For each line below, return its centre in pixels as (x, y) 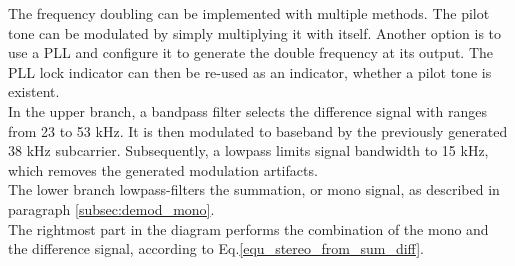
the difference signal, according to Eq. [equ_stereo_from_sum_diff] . (216, 248)
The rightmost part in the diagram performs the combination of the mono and (248, 228)
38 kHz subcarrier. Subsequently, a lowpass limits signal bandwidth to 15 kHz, (248, 150)
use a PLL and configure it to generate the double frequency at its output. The (251, 52)
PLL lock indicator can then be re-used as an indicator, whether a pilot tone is (250, 71)
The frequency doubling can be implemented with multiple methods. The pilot (249, 13)
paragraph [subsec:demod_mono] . (111, 208)
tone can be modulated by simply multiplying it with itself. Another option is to (255, 32)
